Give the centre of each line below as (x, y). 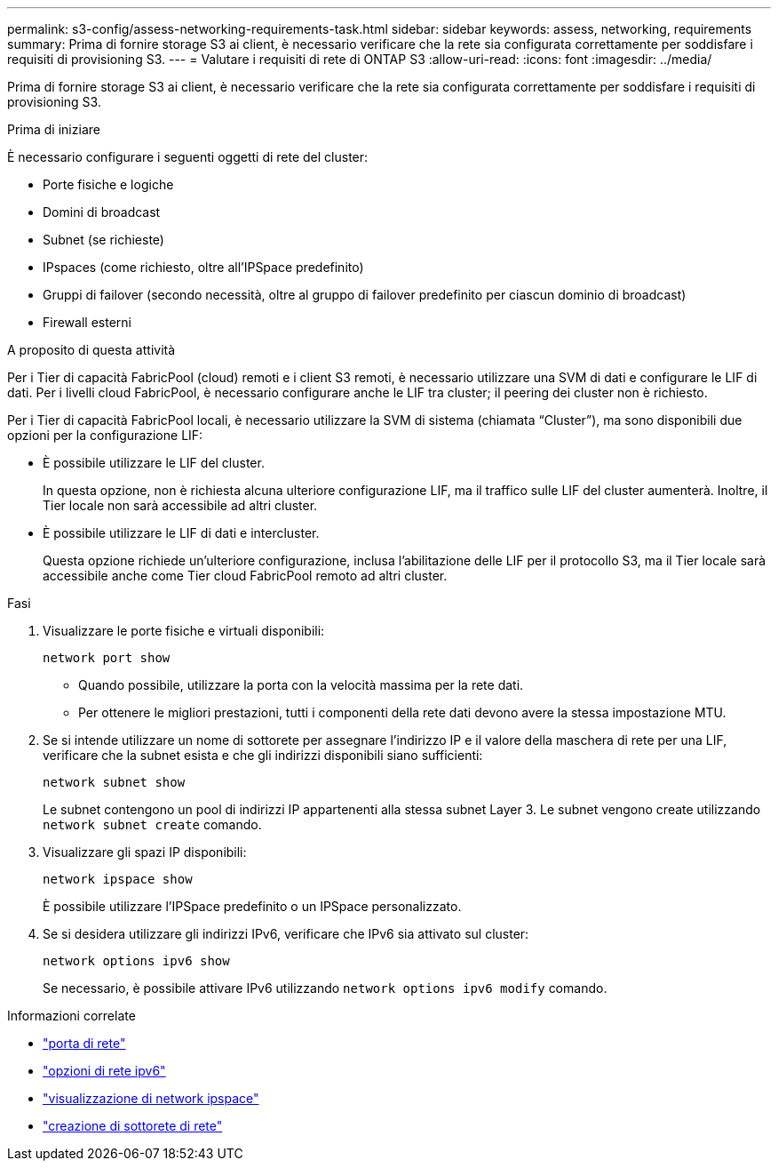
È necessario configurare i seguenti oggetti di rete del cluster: (188, 157)
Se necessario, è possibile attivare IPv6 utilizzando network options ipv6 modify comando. (325, 988)
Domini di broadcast (102, 212)
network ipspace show (118, 879)
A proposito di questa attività (91, 350)
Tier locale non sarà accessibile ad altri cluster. (180, 505)
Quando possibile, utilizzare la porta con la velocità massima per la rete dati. (301, 685)
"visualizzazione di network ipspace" (151, 1098)
